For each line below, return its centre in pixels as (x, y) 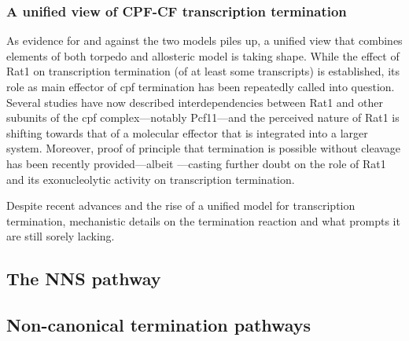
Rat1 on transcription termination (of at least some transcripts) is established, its (203, 71)
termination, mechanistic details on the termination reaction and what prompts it (203, 220)
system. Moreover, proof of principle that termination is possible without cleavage (204, 148)
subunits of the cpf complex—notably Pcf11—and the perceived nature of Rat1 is (203, 117)
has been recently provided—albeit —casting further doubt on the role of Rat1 (196, 163)
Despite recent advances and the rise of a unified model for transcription (181, 205)
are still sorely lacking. (61, 236)
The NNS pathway (84, 279)
